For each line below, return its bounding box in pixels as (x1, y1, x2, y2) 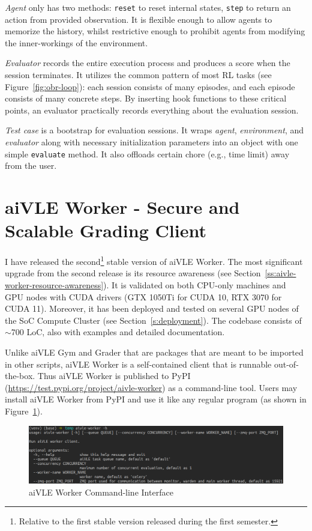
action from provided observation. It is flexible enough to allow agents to (5, 13, 272, 25)
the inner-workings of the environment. (5, 36, 148, 49)
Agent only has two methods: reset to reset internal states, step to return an (5, 1, 291, 13)
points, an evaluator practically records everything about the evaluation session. (5, 103, 299, 116)
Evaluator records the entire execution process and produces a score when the (5, 56, 290, 69)
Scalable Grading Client (5, 218, 206, 243)
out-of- (274, 357, 299, 370)
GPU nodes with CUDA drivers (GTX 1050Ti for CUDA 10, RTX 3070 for (5, 290, 282, 303)
